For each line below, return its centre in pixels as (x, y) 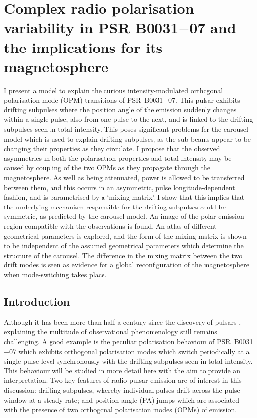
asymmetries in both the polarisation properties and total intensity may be (118, 158)
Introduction (37, 301)
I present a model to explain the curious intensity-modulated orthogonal (114, 90)
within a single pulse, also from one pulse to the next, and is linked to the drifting (128, 119)
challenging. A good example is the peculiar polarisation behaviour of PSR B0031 (128, 341)
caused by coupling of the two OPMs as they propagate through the (107, 168)
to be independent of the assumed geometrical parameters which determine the (124, 245)
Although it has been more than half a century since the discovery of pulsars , (123, 322)
